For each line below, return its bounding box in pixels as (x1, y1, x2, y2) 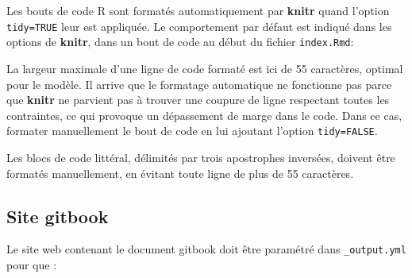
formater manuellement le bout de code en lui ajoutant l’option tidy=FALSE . (6, 122, 378, 139)
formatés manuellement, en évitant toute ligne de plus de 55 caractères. (6, 164, 354, 181)
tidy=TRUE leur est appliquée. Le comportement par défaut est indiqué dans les (6, 17, 392, 34)
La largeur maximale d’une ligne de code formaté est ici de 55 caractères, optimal (6, 60, 403, 76)
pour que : (6, 256, 57, 272)
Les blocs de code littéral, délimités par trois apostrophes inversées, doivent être (6, 149, 395, 165)
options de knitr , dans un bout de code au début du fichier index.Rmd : (6, 33, 354, 50)
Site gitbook (6, 203, 109, 228)
